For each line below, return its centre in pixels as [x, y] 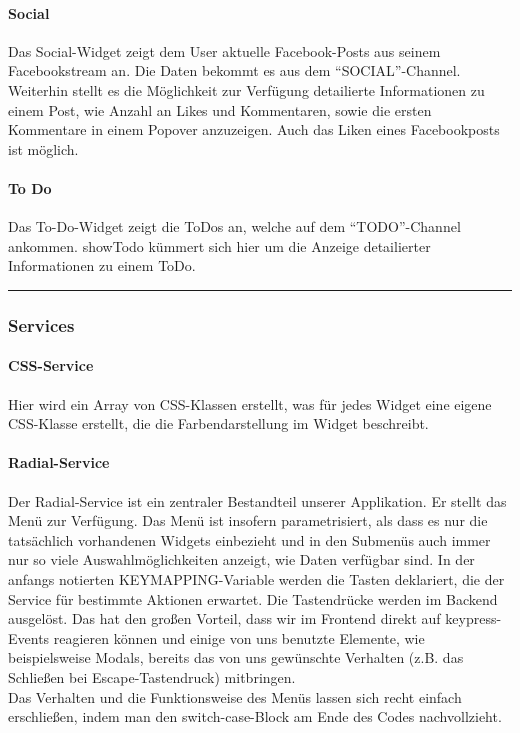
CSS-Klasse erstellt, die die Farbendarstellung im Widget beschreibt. [218, 423]
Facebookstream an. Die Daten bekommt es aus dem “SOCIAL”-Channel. [234, 70]
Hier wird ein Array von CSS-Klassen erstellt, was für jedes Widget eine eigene [250, 403]
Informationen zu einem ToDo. [102, 265]
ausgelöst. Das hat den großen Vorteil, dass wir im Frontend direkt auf [224, 618]
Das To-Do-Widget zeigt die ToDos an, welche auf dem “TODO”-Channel [234, 226]
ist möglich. [43, 148]
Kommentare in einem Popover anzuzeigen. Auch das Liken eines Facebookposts [254, 129]
